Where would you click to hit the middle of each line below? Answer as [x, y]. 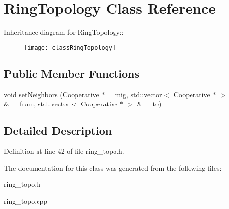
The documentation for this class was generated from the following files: [113, 167]
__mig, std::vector [134, 94]
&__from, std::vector [37, 104]
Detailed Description [58, 130]
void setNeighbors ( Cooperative [52, 94]
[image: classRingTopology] [70, 48]
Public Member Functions [72, 73]
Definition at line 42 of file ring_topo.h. [64, 151]
